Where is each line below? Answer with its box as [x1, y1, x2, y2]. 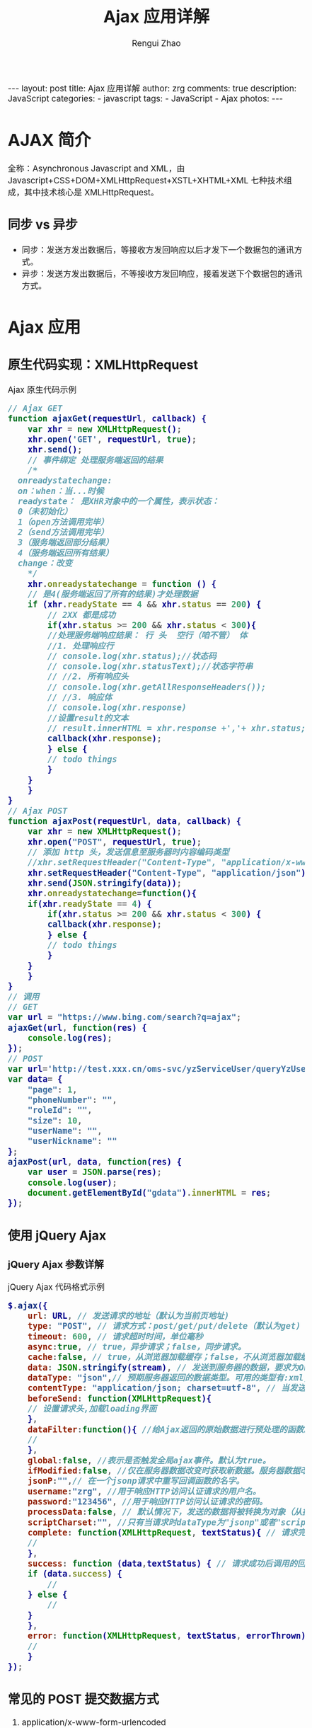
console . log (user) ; [27, 1177, 117, 1188]
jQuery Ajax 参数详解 [8, 1258, 105, 1271]
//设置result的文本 [47, 713, 129, 723]
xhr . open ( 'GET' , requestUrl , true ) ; [27, 434, 197, 445]
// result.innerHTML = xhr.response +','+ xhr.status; [47, 723, 306, 733]
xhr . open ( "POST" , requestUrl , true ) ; [27, 837, 202, 847]
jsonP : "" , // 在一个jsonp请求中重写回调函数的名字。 [27, 1476, 245, 1487]
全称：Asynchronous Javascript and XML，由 [8, 164, 185, 174]
